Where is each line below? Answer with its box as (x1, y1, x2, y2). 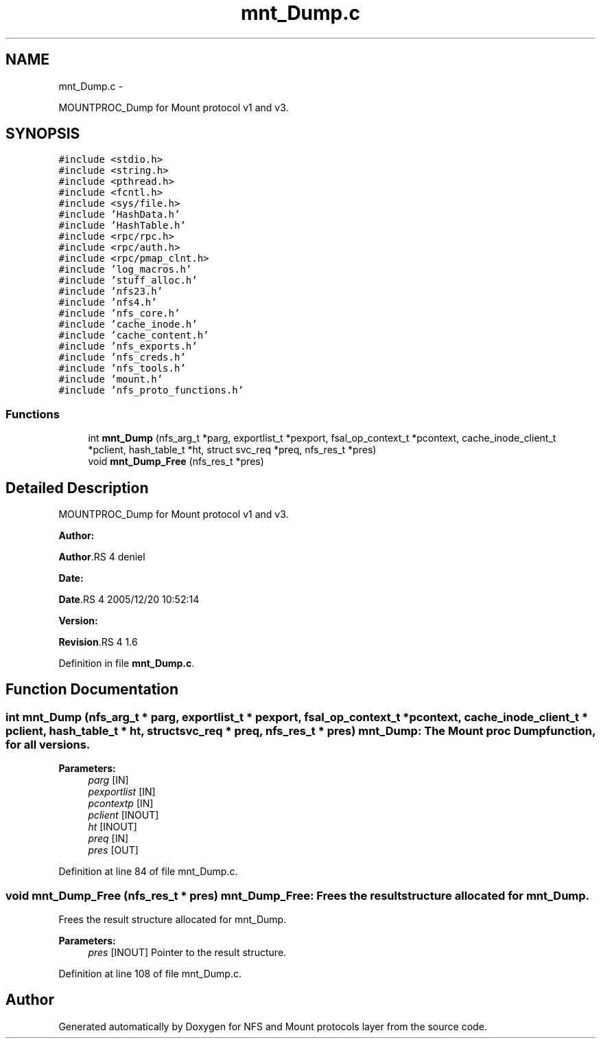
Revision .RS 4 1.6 (58, 636, 138, 648)
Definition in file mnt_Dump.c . (58, 657, 195, 670)
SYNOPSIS (5, 125, 80, 143)
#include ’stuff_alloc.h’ (58, 275, 198, 286)
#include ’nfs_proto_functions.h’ (58, 385, 244, 396)
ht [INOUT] (88, 821, 137, 833)
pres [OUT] (88, 844, 139, 856)
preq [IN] (88, 832, 129, 845)
